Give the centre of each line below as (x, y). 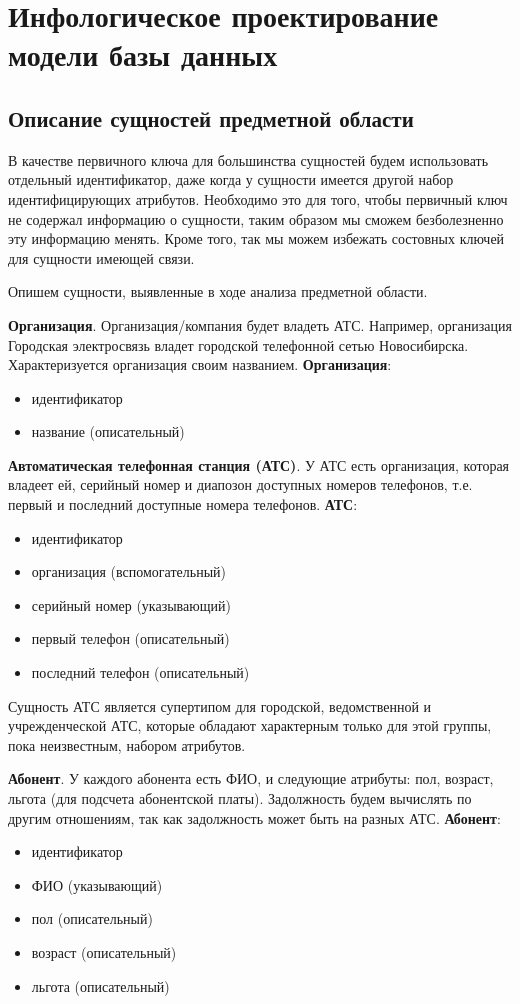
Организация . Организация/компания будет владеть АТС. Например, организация (260, 324)
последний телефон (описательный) (140, 672)
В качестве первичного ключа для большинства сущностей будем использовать (248, 159)
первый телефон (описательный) (130, 638)
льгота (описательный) (100, 985)
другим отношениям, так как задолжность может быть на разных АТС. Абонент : (254, 817)
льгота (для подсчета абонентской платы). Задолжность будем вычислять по (240, 798)
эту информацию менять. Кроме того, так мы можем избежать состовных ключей (256, 238)
